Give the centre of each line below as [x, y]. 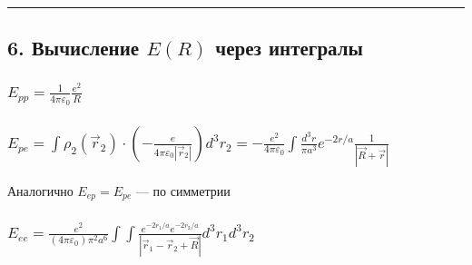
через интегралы [289, 48]
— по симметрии [183, 191]
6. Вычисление [74, 48]
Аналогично [40, 191]
